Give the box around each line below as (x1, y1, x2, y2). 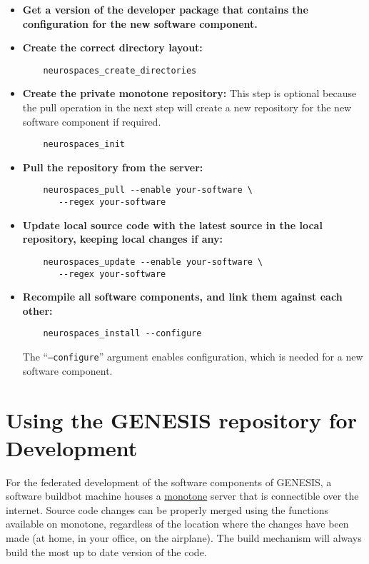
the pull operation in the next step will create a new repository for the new (22, 100, 352, 115)
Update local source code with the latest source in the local (22, 217, 323, 232)
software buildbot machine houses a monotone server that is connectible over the (6, 488, 359, 503)
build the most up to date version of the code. (6, 544, 207, 559)
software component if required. (22, 114, 161, 129)
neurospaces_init (43, 139, 125, 150)
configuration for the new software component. (22, 16, 258, 31)
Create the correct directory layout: (22, 40, 203, 55)
